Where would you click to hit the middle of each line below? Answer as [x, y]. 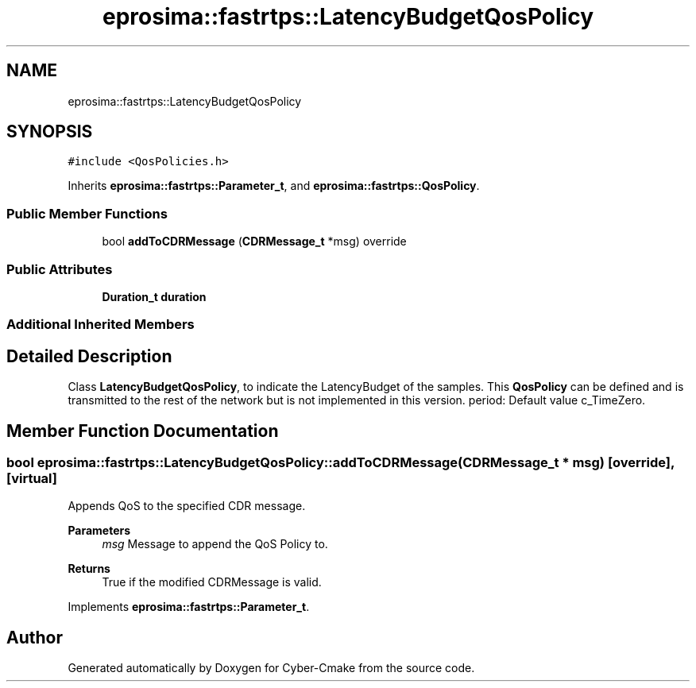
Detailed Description [89, 356]
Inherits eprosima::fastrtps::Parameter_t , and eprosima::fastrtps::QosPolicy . [274, 186]
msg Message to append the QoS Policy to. [215, 544]
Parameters [99, 531]
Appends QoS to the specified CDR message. [187, 506]
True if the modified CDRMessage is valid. [212, 582]
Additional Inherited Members [101, 325]
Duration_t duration [154, 296]
